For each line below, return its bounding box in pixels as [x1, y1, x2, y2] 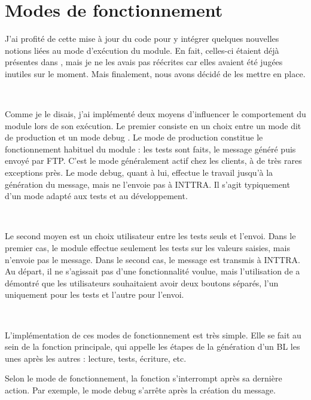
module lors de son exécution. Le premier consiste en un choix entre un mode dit [5, 119, 301, 132]
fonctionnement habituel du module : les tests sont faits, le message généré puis [5, 142, 296, 155]
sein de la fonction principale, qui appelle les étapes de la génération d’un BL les [5, 340, 300, 353]
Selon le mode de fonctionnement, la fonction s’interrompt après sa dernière [5, 372, 282, 384]
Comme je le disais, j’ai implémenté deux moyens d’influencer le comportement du [5, 108, 306, 120]
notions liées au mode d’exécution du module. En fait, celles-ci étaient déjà [5, 44, 279, 56]
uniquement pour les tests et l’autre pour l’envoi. [5, 288, 184, 301]
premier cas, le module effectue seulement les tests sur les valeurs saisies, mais [5, 242, 290, 254]
